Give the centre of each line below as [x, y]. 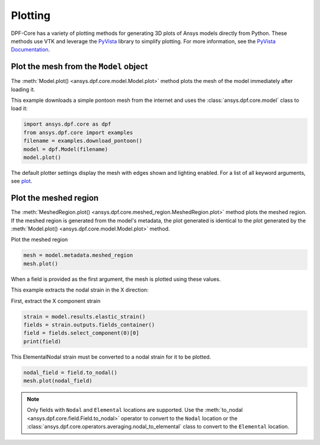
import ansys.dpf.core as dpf [67, 124]
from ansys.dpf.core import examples [78, 132]
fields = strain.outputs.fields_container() [89, 325]
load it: [19, 108]
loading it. [23, 89]
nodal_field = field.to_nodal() [71, 372]
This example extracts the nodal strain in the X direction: [80, 290]
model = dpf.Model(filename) [66, 149]
